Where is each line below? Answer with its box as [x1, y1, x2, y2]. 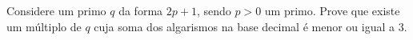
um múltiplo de [6, 18, 82, 34]
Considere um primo [6, 2, 106, 18]
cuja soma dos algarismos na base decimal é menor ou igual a [94, 18, 395, 34]
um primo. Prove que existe [264, 2, 400, 18]
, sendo [196, 2, 231, 18]
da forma [118, 2, 163, 18]
